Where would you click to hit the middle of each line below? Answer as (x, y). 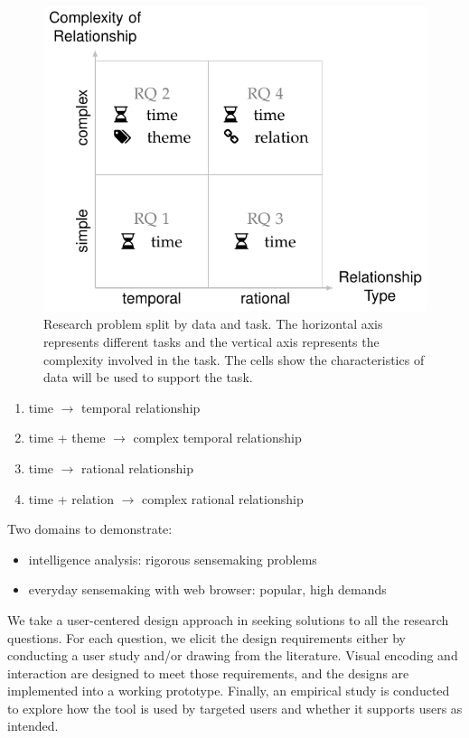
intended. (33, 726)
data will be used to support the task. (148, 377)
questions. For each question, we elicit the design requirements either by (206, 637)
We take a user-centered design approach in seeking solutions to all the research (228, 619)
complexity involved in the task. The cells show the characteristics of (234, 359)
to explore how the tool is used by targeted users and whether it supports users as (235, 708)
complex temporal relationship (217, 438)
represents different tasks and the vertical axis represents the (211, 341)
